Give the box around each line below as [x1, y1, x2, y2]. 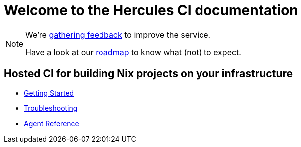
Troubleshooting [24, 103, 78, 112]
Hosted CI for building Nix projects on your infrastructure [4, 67, 293, 80]
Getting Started [24, 88, 74, 97]
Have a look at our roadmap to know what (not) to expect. [25, 47, 241, 57]
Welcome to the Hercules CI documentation [4, 2, 298, 19]
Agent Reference [24, 119, 79, 128]
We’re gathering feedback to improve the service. [25, 29, 211, 40]
